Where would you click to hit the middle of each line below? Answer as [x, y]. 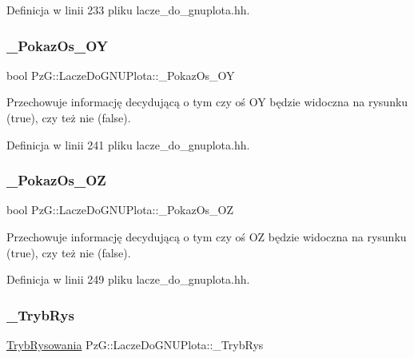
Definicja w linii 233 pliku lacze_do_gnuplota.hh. [128, 10]
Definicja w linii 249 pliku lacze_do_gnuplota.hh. [128, 279]
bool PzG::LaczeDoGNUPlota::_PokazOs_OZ [120, 210]
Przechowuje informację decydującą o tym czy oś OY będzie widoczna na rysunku [207, 102]
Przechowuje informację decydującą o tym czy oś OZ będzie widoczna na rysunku [207, 237]
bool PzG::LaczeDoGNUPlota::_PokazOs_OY [121, 75]
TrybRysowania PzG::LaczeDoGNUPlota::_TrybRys [135, 344]
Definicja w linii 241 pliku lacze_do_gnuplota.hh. [128, 144]
